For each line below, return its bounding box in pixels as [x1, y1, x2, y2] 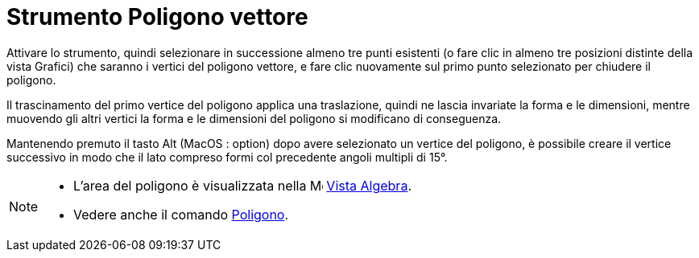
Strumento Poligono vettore [6, 3, 308, 31]
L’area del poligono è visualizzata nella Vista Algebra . [73, 177, 412, 194]
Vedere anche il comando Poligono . [73, 206, 289, 223]
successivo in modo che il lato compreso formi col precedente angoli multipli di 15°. [6, 149, 448, 164]
